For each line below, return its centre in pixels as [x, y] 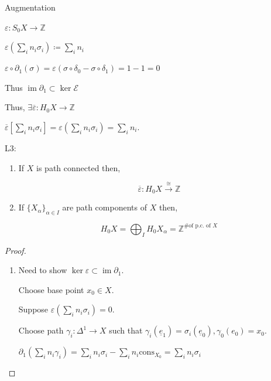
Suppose [33, 309]
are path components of [104, 207]
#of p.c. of [197, 226]
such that [126, 330]
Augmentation [30, 7]
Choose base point [51, 289]
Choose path [41, 330]
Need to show [43, 270]
